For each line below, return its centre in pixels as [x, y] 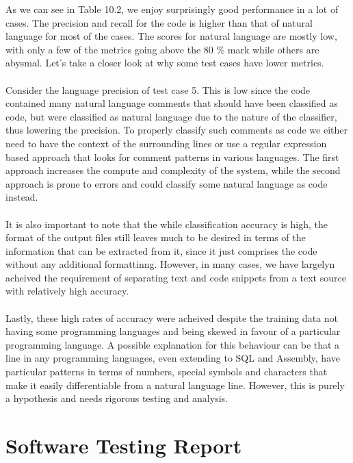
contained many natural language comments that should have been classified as [172, 103]
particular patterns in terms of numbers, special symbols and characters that [167, 372]
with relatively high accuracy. [67, 291]
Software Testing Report [124, 445]
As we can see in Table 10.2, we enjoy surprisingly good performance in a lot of [172, 9]
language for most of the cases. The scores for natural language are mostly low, [171, 36]
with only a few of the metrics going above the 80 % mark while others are [162, 49]
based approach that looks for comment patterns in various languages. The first [172, 157]
